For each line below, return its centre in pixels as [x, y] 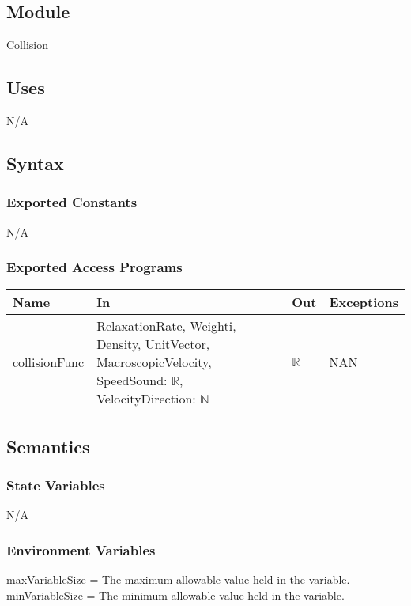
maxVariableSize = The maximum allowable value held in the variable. [178, 579]
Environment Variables [81, 549]
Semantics [48, 446]
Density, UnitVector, [153, 344]
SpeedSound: [132, 381]
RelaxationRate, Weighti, [166, 326]
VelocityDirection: [146, 399]
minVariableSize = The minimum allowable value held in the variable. [175, 595]
